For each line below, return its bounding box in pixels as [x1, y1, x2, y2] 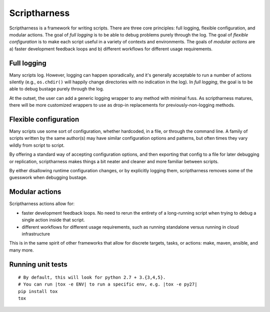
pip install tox [18, 289, 58, 294]
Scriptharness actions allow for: [9, 201, 75, 207]
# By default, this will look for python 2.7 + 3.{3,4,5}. [18, 275, 166, 281]
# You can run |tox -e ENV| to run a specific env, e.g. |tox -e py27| [18, 282, 197, 287]
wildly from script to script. [9, 142, 65, 148]
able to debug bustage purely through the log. [9, 86, 104, 92]
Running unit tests [9, 260, 67, 269]
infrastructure [21, 231, 50, 237]
